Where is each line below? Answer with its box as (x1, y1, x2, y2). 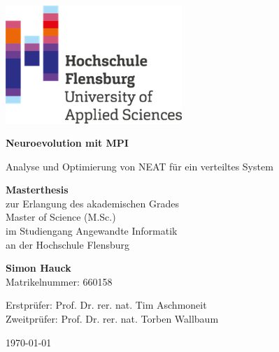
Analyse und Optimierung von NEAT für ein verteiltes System (6, 159, 273, 173)
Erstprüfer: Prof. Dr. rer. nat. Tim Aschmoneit (6, 298, 207, 312)
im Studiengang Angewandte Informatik (6, 223, 178, 238)
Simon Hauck (6, 261, 71, 275)
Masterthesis (6, 182, 69, 197)
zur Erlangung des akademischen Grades (6, 196, 179, 210)
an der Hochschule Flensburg (6, 237, 129, 251)
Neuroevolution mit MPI (6, 135, 129, 150)
